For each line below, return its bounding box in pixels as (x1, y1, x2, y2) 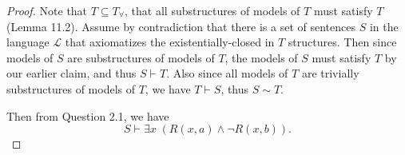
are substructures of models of (67, 49, 215, 66)
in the (369, 18, 399, 34)
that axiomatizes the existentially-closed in (65, 34, 275, 50)
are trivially (301, 65, 359, 81)
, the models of (224, 49, 298, 66)
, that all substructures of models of (125, 2, 300, 18)
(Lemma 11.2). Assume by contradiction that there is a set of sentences (6, 18, 355, 34)
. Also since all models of (166, 65, 288, 81)
